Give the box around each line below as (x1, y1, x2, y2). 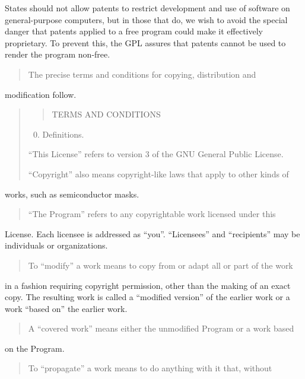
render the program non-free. (5, 48, 110, 60)
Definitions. (42, 128, 84, 140)
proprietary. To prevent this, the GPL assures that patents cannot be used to (5, 36, 286, 49)
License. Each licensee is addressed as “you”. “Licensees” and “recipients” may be (5, 227, 300, 240)
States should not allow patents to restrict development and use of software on (5, 2, 290, 14)
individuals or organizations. (5, 239, 108, 251)
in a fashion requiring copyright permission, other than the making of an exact (5, 279, 291, 291)
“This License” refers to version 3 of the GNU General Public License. (28, 148, 284, 160)
